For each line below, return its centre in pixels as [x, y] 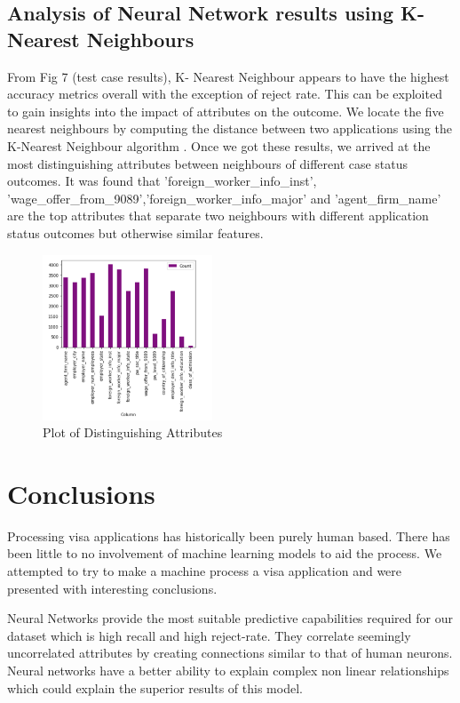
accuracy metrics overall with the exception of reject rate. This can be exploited [225, 94]
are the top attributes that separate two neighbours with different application [218, 216]
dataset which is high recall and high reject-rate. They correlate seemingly [209, 635]
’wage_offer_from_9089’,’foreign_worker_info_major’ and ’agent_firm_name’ [224, 198]
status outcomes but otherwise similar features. [135, 232]
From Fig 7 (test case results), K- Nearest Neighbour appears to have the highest [228, 76]
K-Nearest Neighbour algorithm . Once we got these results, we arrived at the [219, 145]
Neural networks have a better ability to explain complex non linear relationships [228, 671]
